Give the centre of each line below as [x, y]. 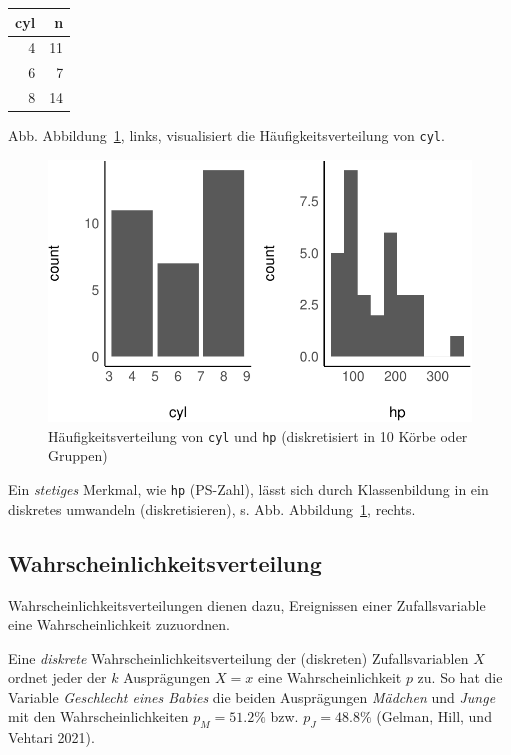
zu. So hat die [460, 677]
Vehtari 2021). [51, 737]
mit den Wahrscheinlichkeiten [98, 716]
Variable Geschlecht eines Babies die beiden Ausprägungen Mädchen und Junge [252, 696]
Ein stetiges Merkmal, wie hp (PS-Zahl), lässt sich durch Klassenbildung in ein [248, 489]
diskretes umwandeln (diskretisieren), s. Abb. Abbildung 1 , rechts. [212, 508]
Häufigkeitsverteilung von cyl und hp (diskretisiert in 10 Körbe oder [258, 435]
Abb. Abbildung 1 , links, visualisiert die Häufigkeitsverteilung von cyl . [226, 135]
